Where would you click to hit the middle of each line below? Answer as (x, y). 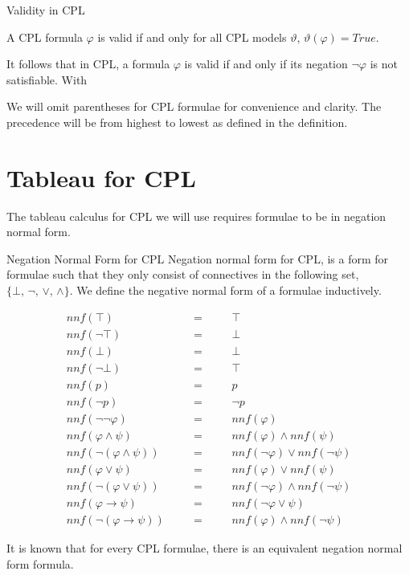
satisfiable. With (47, 79)
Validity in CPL (46, 10)
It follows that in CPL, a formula (88, 64)
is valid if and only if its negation (266, 64)
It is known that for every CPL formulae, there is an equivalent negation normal (204, 548)
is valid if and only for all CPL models (192, 37)
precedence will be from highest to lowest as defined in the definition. (177, 122)
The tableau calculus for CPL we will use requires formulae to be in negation (196, 216)
